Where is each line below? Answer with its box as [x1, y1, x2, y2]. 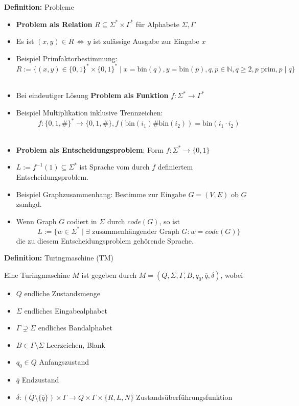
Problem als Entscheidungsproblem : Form [16, 144, 164, 155]
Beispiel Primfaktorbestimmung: [16, 53, 118, 63]
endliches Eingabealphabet [24, 305, 107, 316]
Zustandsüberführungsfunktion [136, 391, 233, 402]
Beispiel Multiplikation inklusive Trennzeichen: [16, 107, 163, 118]
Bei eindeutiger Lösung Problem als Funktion [16, 90, 169, 101]
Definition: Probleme [4, 2, 74, 12]
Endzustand [21, 374, 59, 385]
